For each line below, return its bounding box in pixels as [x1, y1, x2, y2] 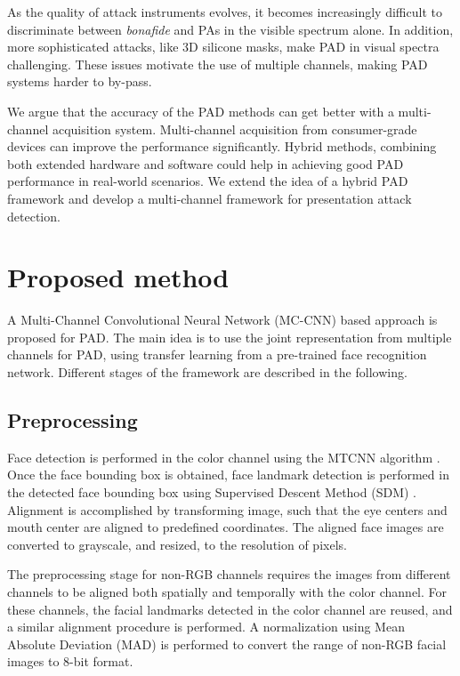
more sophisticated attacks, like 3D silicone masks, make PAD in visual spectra [7, 37, 440, 56]
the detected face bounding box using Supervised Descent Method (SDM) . [7, 483, 416, 502]
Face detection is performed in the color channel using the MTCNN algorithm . [7, 447, 440, 466]
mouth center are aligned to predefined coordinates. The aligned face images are [7, 518, 444, 536]
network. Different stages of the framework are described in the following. [7, 363, 408, 382]
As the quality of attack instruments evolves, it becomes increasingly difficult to [7, 3, 442, 20]
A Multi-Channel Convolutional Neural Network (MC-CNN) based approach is [7, 310, 438, 329]
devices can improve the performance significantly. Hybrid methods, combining [7, 137, 437, 156]
